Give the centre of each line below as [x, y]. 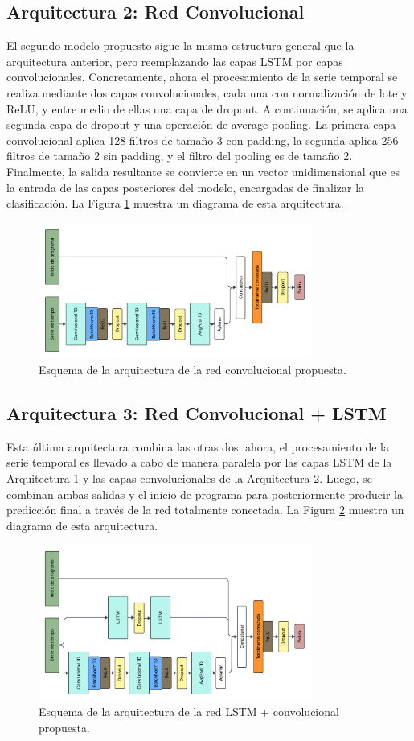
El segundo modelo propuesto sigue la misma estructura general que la [180, 45]
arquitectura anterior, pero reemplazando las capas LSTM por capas [175, 61]
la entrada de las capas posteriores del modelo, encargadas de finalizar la [186, 187]
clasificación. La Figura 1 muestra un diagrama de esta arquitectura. [175, 203]
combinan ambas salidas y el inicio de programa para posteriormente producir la [205, 494]
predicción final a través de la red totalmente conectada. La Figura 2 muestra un [205, 510]
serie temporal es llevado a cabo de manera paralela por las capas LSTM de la [199, 462]
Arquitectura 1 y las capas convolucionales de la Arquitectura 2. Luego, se [189, 478]
